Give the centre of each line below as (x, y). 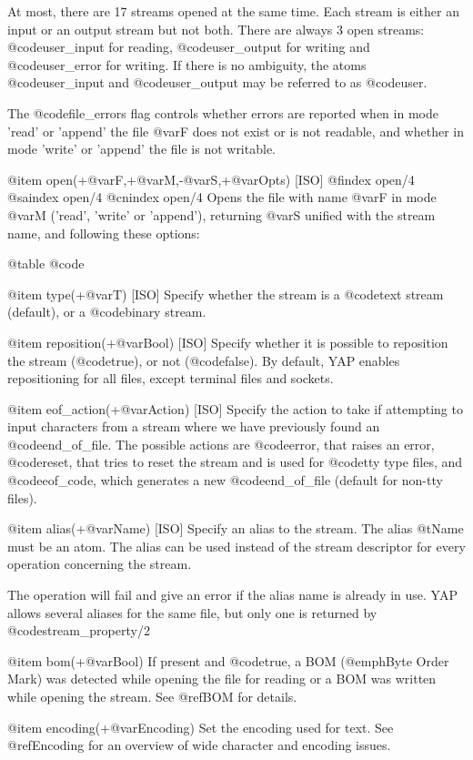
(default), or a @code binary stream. (107, 312)
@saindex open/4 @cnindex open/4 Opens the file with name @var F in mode (222, 197)
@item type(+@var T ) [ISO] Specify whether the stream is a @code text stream (226, 294)
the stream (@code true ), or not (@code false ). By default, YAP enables (204, 360)
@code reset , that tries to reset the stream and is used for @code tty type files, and (235, 462)
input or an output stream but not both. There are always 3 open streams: (216, 29)
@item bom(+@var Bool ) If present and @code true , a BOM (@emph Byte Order (228, 660)
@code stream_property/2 (79, 630)
